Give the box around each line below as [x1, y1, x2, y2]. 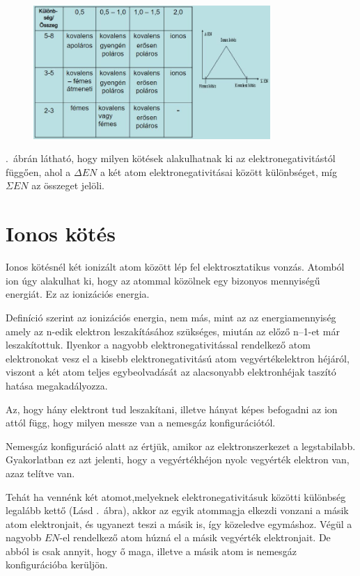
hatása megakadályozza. [6, 378, 108, 392]
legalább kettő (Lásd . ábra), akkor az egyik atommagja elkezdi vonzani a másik [6, 503, 349, 518]
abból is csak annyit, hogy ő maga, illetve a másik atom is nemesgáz [6, 543, 297, 558]
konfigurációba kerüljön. [6, 557, 108, 572]
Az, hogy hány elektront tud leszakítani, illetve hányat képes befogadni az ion [6, 401, 338, 416]
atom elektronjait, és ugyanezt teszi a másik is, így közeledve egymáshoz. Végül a [6, 516, 352, 531]
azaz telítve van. [6, 465, 75, 480]
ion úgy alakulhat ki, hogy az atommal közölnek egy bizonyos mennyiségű [6, 273, 320, 287]
